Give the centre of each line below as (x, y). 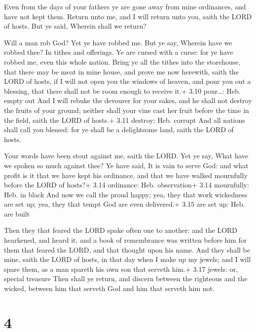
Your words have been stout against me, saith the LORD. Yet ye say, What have (126, 156)
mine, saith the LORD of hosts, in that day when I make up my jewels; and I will (128, 259)
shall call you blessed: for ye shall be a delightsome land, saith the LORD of (119, 129)
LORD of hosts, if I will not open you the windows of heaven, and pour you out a (128, 81)
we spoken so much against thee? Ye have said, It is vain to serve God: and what (126, 165)
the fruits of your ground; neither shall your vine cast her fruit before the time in (127, 110)
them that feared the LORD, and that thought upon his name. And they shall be (127, 249)
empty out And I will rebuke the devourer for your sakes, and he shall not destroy (128, 100)
